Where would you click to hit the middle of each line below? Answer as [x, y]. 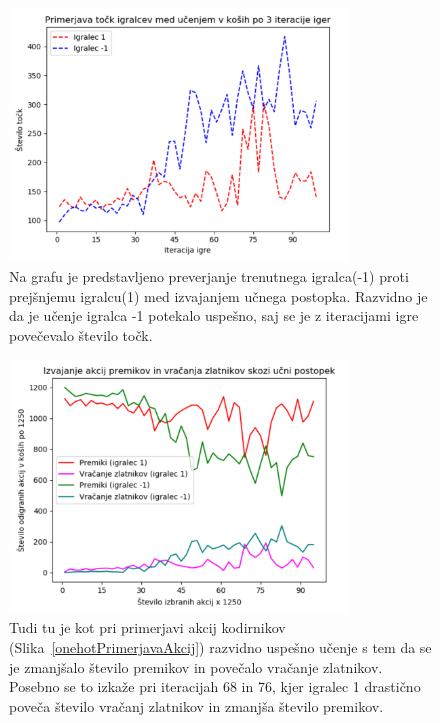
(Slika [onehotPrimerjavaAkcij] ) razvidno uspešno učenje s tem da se [220, 646]
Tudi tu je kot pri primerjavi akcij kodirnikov [147, 627]
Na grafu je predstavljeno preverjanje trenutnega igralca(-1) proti [209, 275]
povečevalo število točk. [81, 334]
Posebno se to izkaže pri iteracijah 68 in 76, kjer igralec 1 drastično [215, 686]
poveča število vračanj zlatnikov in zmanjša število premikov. [196, 705]
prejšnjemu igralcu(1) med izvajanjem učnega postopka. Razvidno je [218, 295]
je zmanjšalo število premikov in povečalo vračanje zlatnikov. [196, 666]
